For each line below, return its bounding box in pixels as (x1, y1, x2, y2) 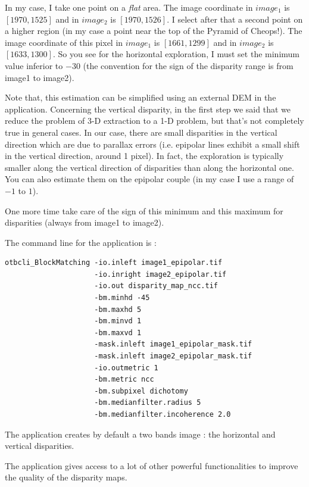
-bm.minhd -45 (94, 294, 150, 302)
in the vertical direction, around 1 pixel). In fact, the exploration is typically (5, 149, 284, 162)
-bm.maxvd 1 (94, 328, 142, 337)
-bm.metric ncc (94, 375, 154, 384)
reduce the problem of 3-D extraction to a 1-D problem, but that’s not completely (5, 114, 304, 127)
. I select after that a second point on (167, 13, 303, 25)
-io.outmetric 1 (94, 363, 158, 372)
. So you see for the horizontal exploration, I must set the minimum (52, 48, 299, 60)
